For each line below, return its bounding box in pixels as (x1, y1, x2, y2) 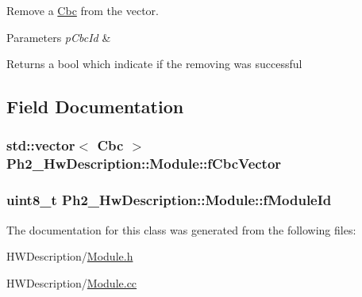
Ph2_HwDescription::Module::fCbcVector (6, 154, 282, 173)
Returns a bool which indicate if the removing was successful (6, 55, 302, 72)
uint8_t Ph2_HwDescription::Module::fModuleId (6, 190, 332, 210)
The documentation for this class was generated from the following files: (6, 221, 356, 238)
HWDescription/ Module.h (6, 248, 133, 265)
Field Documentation (6, 94, 184, 119)
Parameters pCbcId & (6, 29, 111, 45)
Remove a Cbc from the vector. (6, 2, 159, 18)
